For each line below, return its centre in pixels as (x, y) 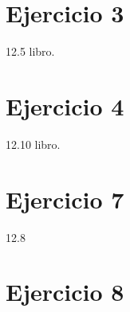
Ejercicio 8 (65, 292)
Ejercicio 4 (65, 105)
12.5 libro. (30, 51)
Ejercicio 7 (65, 199)
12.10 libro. (33, 144)
